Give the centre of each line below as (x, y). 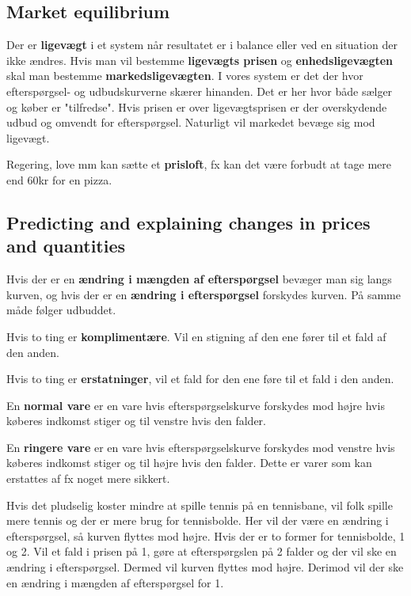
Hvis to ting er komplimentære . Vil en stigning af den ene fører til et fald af (196, 336)
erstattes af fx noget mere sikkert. (88, 478)
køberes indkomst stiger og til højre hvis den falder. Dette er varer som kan (189, 463)
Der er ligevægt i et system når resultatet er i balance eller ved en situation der (202, 45)
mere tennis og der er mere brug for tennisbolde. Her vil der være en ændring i (198, 520)
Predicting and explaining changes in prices (188, 222)
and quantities (66, 246)
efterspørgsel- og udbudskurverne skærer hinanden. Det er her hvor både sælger (200, 91)
